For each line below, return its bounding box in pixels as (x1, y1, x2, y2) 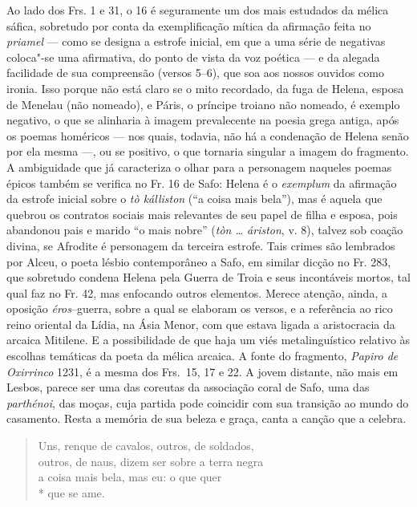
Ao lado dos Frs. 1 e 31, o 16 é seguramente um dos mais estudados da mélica (6, 2, 389, 18)
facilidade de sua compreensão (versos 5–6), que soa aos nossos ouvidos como (6, 64, 384, 81)
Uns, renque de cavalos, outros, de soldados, (38, 437, 254, 454)
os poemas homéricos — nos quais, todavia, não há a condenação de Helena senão (6, 127, 409, 144)
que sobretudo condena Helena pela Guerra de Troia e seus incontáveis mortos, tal (6, 269, 411, 286)
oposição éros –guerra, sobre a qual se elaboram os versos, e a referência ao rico (6, 300, 393, 317)
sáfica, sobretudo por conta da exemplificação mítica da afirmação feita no (6, 17, 371, 34)
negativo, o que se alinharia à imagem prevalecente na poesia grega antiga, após (6, 112, 399, 128)
